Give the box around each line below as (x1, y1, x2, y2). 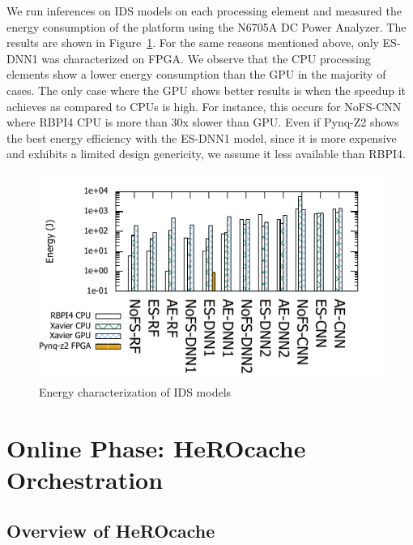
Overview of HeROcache (6, 518, 215, 543)
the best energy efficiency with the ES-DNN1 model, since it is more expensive (6, 129, 397, 146)
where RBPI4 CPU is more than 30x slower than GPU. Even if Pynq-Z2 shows (6, 114, 399, 131)
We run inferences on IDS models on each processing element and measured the (6, 2, 402, 19)
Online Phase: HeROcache (6, 431, 306, 464)
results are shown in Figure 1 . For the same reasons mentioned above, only (6, 34, 379, 51)
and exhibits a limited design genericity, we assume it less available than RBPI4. (6, 145, 406, 162)
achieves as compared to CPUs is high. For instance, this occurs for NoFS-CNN (6, 97, 402, 114)
